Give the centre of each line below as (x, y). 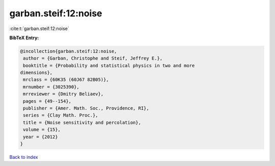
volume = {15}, (42, 130)
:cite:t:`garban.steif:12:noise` (39, 29)
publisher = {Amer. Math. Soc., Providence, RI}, (86, 108)
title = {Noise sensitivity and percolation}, (82, 122)
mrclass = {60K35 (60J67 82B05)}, (66, 80)
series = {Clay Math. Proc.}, (61, 115)
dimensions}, (36, 73)
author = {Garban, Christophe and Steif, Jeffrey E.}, (93, 58)
